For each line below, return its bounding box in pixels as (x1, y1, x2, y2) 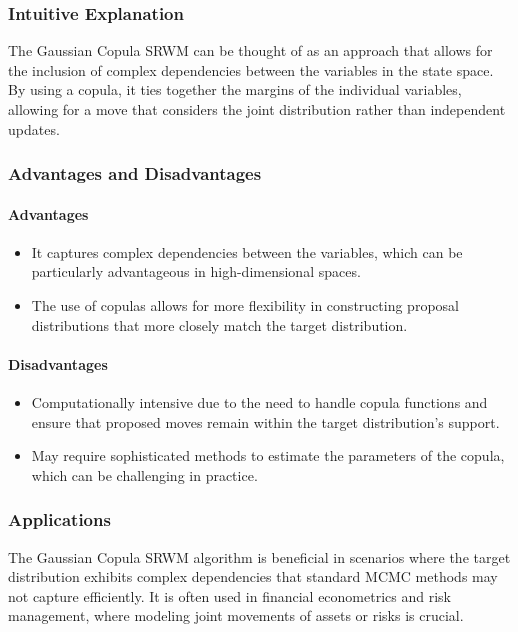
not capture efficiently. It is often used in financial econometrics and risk (8, 585, 451, 606)
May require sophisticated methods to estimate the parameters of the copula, (31, 445, 505, 466)
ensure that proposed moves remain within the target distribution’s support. (31, 411, 500, 432)
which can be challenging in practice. (31, 464, 258, 485)
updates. (8, 118, 60, 139)
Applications (8, 507, 111, 532)
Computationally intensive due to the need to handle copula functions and (31, 392, 488, 412)
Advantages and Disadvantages (8, 161, 262, 186)
